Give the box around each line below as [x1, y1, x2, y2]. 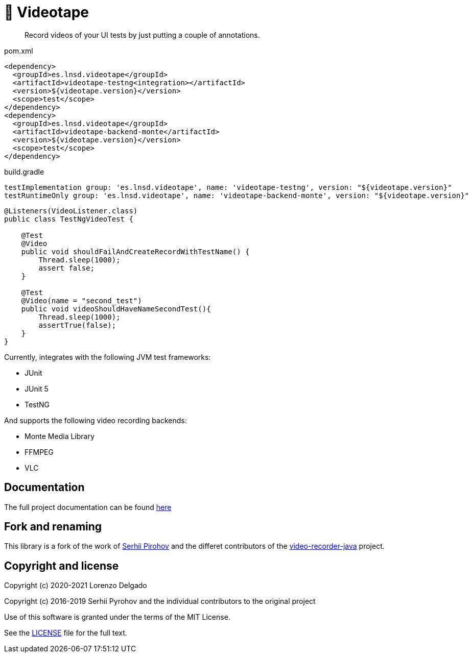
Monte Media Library [25, 431, 95, 441]
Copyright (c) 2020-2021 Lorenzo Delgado [4, 581, 147, 590]
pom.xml [4, 46, 33, 55]
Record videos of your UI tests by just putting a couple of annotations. [25, 30, 260, 39]
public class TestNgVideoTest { [4, 214, 133, 223]
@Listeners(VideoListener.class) [4, 206, 138, 215]
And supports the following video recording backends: [4, 416, 187, 425]
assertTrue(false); [38, 321, 116, 329]
